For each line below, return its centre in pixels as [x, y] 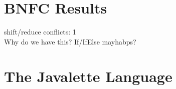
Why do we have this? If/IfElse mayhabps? [70, 41]
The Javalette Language [88, 76]
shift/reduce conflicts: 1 [40, 32]
